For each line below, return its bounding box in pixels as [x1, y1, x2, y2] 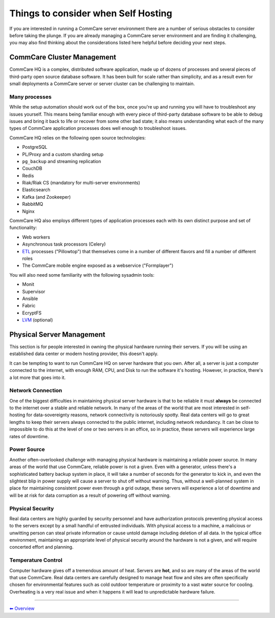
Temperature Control [9, 557, 63, 564]
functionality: [9, 225, 37, 231]
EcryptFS [22, 310, 42, 316]
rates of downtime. [9, 433, 49, 439]
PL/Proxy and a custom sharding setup [22, 151, 104, 157]
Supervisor [22, 288, 45, 294]
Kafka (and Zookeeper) [22, 194, 71, 200]
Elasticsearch [22, 186, 50, 193]
